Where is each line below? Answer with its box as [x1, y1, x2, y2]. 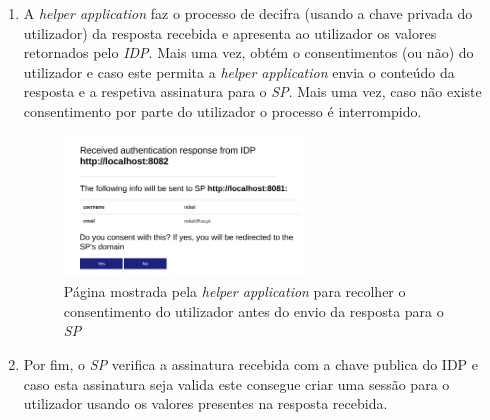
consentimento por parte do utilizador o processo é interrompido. [23, 100, 422, 121]
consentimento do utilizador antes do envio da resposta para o [63, 300, 444, 321]
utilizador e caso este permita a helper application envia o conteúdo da [23, 61, 455, 82]
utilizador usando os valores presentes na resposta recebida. [23, 393, 388, 414]
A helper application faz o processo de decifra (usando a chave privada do [23, 3, 473, 23]
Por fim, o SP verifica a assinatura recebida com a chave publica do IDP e [23, 354, 478, 375]
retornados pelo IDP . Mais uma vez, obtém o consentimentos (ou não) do [23, 42, 474, 63]
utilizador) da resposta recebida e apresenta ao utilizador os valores [23, 22, 437, 43]
